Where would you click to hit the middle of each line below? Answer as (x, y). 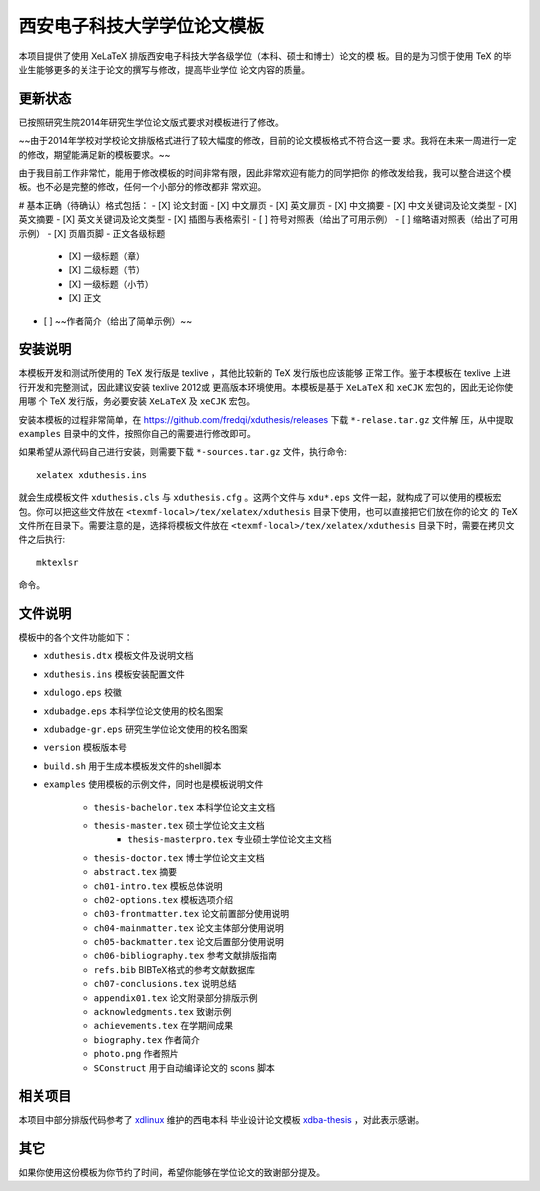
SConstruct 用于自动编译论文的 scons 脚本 (184, 1067)
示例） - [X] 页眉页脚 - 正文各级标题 (92, 233)
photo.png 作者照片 (136, 1054)
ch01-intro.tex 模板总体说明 (158, 886)
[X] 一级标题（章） (106, 256)
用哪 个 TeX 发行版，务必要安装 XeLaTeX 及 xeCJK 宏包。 (136, 401)
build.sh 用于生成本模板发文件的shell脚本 (132, 766)
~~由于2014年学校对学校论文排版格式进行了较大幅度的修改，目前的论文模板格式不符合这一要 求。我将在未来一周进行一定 (267, 141)
